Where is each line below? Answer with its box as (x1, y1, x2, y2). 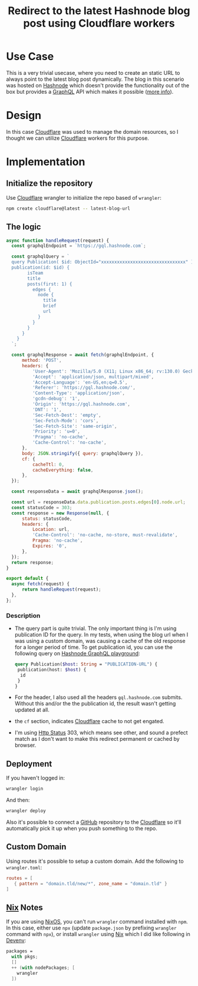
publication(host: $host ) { (17, 667, 87, 672)
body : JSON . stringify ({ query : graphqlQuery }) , (21, 450, 144, 456)
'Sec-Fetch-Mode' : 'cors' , (32, 417, 99, 424)
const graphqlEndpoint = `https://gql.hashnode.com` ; (11, 243, 146, 249)
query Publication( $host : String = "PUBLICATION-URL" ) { (14, 661, 158, 667)
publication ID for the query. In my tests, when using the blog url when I (14, 631, 189, 638)
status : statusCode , (21, 516, 72, 522)
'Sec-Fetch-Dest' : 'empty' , (32, 412, 101, 418)
